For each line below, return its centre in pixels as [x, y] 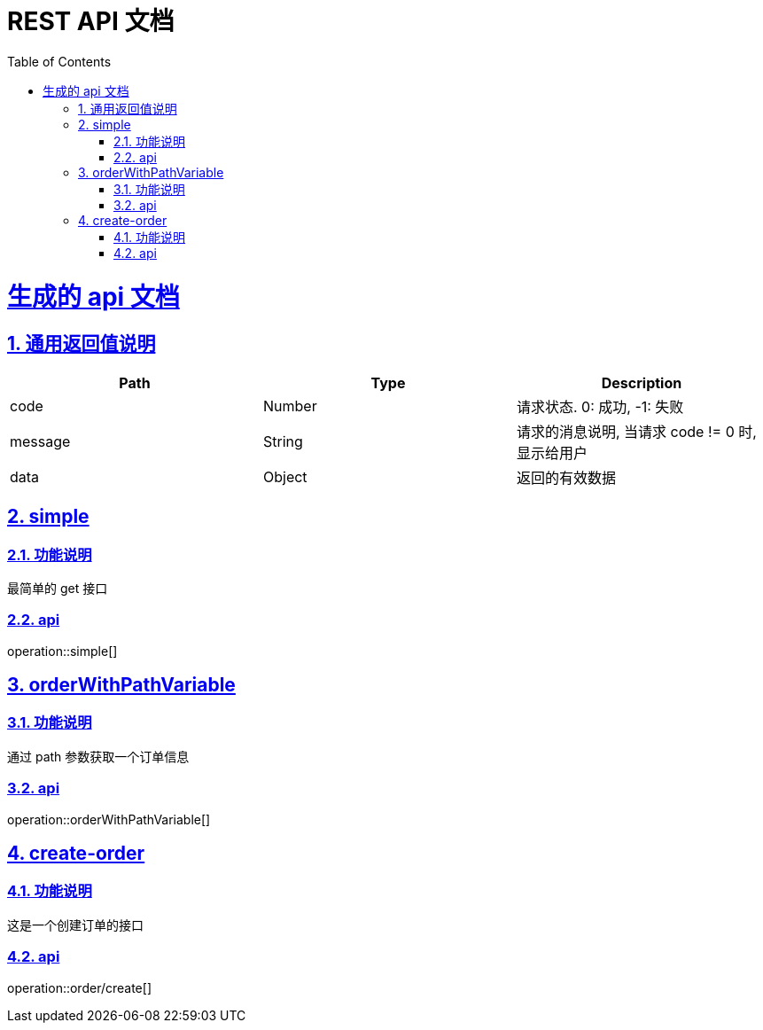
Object [285, 476]
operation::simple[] [62, 651]
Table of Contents [59, 61]
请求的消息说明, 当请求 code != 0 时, [636, 431]
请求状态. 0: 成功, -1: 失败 [600, 406]
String [283, 441]
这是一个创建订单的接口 [75, 925]
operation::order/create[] [79, 987]
